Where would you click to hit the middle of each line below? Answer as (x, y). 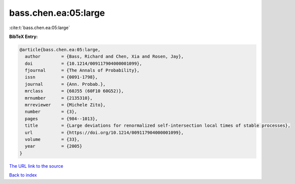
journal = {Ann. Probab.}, (65, 84)
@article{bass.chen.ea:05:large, (60, 50)
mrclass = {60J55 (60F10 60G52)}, (74, 91)
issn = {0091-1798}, (62, 77)
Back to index (23, 175)
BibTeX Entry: (23, 37)
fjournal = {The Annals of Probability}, (82, 71)
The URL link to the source (36, 166)
